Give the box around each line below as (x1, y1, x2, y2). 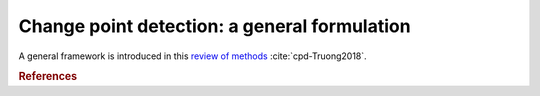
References (18, 70, 78, 84)
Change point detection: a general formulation (18, 15, 411, 37)
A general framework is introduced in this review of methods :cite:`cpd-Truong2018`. (18, 50, 367, 62)
